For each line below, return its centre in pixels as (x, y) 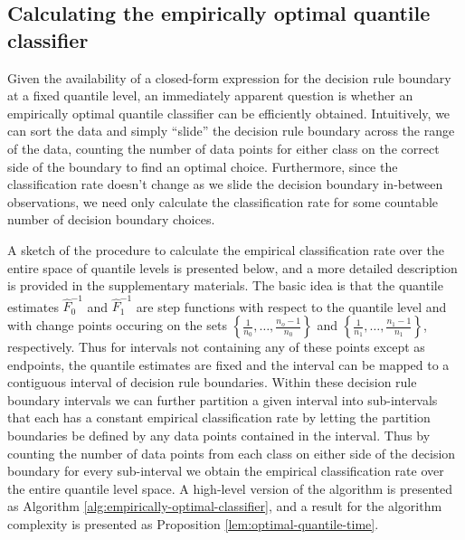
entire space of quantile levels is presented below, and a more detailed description (232, 267)
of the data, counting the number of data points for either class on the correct (223, 148)
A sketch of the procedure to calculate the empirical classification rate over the (226, 249)
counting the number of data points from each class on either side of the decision (232, 453)
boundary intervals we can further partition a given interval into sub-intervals (223, 399)
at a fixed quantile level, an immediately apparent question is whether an (210, 95)
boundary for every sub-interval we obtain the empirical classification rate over (226, 471)
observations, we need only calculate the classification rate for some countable (223, 201)
